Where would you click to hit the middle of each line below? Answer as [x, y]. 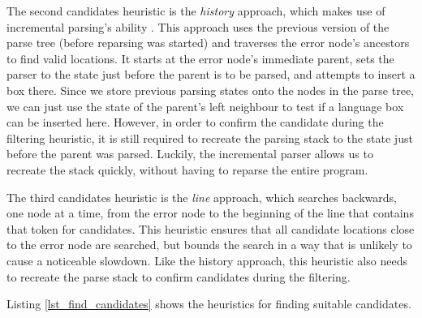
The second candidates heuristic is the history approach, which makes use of [196, 11]
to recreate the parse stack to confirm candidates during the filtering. [179, 276]
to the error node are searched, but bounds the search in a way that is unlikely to [209, 245]
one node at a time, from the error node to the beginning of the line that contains [210, 213]
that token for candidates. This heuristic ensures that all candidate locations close [211, 228]
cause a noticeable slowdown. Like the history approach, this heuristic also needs [207, 260]
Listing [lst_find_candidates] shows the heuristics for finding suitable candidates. [209, 304]
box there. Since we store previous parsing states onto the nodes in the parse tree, [211, 90]
